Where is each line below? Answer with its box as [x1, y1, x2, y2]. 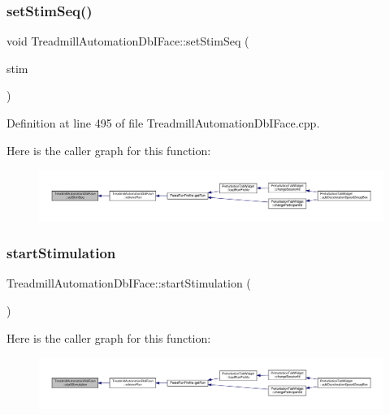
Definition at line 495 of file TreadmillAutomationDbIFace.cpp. [6, 115, 320, 131]
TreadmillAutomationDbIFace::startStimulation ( [6, 275, 251, 292]
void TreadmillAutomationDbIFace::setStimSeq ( [6, 32, 249, 50]
